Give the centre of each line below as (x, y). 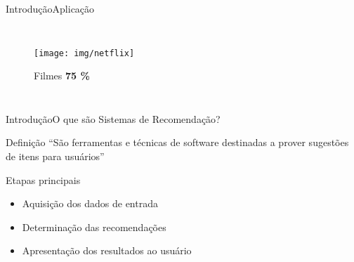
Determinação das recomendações (94, 227)
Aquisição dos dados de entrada (90, 203)
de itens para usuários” (55, 156)
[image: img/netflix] (84, 53)
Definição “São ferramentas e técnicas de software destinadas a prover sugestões (177, 142)
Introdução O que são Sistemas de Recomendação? (113, 118)
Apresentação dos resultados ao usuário (107, 250)
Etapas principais (43, 179)
